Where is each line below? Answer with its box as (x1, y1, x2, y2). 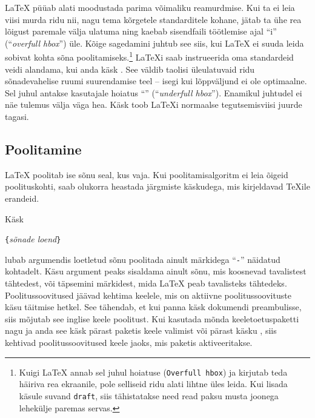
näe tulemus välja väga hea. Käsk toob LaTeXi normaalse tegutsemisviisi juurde (5, 98, 302, 111)
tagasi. (5, 110, 29, 122)
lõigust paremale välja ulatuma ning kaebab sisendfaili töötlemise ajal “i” (5, 25, 277, 38)
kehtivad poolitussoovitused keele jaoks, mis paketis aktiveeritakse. (5, 336, 253, 349)
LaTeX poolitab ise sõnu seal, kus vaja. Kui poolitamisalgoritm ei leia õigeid (5, 168, 288, 181)
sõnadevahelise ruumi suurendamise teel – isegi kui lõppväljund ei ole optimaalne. (5, 75, 307, 87)
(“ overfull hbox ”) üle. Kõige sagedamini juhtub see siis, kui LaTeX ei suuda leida (5, 36, 304, 49)
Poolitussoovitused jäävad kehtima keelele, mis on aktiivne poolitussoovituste (5, 288, 291, 301)
